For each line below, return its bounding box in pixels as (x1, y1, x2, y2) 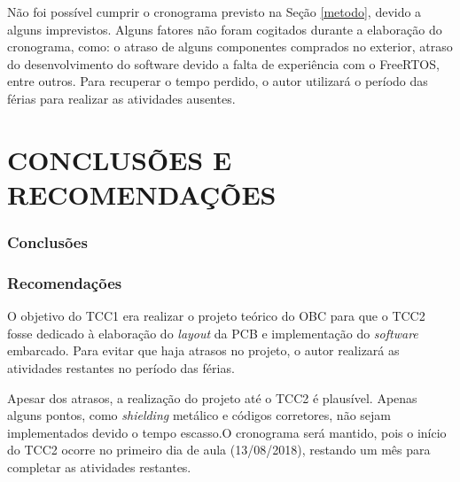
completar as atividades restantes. (7, 457, 191, 476)
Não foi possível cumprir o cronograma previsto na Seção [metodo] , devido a (7, 3, 422, 20)
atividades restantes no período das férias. (7, 358, 235, 377)
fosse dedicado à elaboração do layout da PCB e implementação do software (7, 323, 418, 342)
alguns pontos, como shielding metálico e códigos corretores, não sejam (7, 406, 391, 424)
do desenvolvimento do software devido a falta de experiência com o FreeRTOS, (7, 54, 440, 73)
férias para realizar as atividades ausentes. (7, 89, 236, 107)
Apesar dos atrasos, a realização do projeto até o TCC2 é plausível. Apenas (7, 388, 417, 407)
